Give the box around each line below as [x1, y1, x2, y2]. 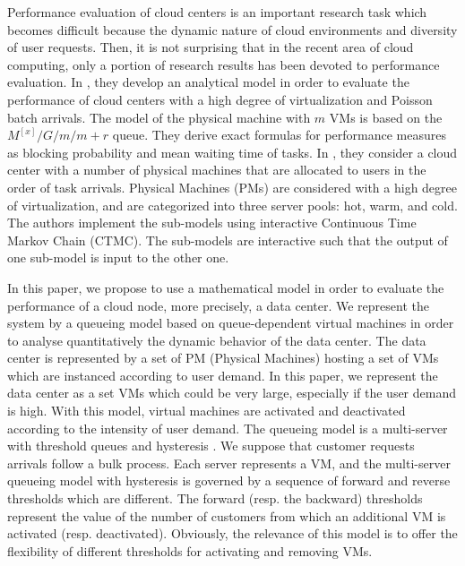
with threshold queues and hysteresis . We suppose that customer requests [7, 436, 415, 455]
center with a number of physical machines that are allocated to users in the [7, 160, 426, 179]
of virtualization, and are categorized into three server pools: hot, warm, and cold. [7, 195, 458, 214]
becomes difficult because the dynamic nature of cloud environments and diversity [7, 20, 458, 39]
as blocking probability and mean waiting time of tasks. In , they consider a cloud [7, 142, 458, 161]
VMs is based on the [329, 107, 443, 126]
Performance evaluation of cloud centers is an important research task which [7, 3, 427, 21]
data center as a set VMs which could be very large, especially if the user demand [7, 383, 456, 402]
